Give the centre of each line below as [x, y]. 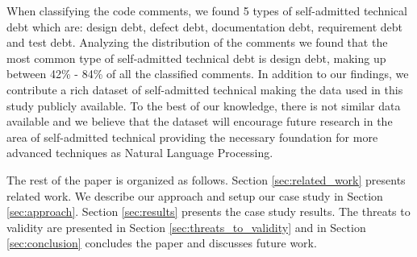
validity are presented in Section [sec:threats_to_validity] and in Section [186, 227]
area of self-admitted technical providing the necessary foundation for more [192, 137]
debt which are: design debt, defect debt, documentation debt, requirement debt [204, 26]
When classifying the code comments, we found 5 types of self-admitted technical [207, 10]
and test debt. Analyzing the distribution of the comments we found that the [197, 42]
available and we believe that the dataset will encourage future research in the [200, 121]
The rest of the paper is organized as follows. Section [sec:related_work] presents [206, 179]
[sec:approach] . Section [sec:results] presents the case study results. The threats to [208, 211]
